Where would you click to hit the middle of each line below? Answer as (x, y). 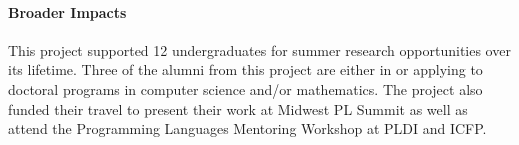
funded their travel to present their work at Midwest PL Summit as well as (238, 108)
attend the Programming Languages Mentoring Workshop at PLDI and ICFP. (247, 128)
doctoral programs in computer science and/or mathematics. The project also (245, 88)
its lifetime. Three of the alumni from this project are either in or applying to (245, 69)
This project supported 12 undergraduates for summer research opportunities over (259, 49)
